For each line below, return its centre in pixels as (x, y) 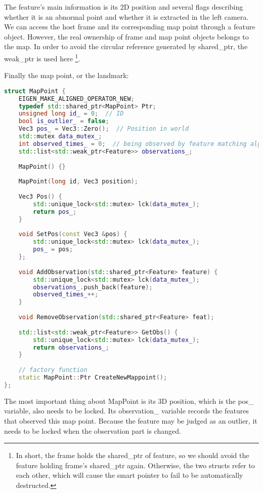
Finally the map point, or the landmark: (67, 75)
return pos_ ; (55, 212)
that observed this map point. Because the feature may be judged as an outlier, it (131, 421)
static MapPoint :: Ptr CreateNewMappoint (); (93, 378)
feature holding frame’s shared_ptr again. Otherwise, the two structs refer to (135, 465)
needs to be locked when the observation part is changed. (93, 430)
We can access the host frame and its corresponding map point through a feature (130, 27)
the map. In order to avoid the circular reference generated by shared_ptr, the (126, 46)
